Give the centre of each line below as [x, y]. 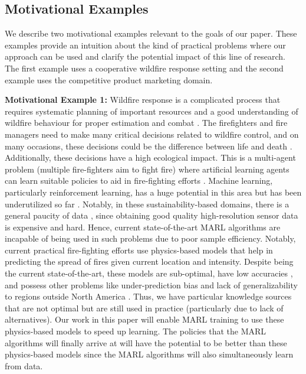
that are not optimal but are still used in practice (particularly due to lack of [144, 308]
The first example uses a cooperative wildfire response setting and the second [144, 68]
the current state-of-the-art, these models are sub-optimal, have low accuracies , [149, 273]
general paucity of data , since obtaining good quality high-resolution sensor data [152, 215]
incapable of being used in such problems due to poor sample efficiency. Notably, [150, 238]
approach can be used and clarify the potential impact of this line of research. [145, 56]
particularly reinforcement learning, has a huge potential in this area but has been [153, 192]
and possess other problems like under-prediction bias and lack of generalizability [151, 284]
